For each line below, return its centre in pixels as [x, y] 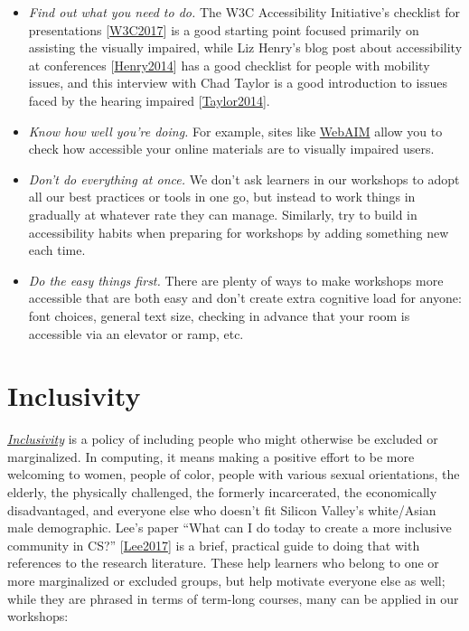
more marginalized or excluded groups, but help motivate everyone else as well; [226, 580]
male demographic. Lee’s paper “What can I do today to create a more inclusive [230, 527]
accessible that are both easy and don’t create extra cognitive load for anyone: [245, 298]
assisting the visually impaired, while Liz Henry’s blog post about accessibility [245, 47]
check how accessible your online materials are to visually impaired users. [231, 149]
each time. [57, 250]
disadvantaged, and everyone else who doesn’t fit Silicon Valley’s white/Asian [222, 509]
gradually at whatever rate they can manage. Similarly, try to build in [223, 214]
